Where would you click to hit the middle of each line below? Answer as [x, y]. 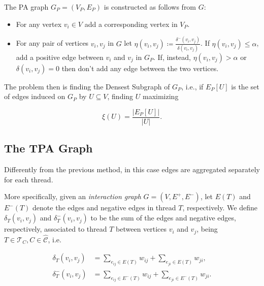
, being [207, 229]
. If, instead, [172, 57]
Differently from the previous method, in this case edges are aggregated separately [132, 169]
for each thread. [29, 179]
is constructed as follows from [150, 7]
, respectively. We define [220, 208]
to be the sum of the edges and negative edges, [163, 218]
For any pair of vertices [52, 43]
